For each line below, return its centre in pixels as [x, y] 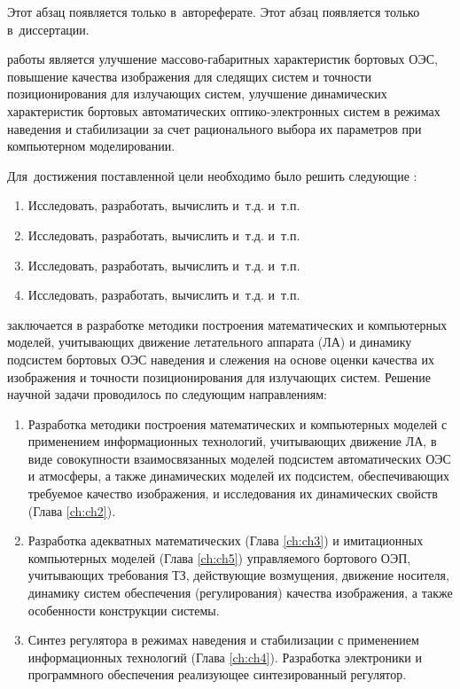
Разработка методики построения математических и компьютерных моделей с [238, 423]
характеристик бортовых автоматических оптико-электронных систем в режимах [224, 110]
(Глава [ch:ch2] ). [72, 510]
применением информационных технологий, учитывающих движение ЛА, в [232, 441]
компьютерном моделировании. [91, 146]
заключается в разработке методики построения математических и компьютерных [227, 324]
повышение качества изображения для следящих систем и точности [190, 76]
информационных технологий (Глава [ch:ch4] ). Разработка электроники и [225, 657]
